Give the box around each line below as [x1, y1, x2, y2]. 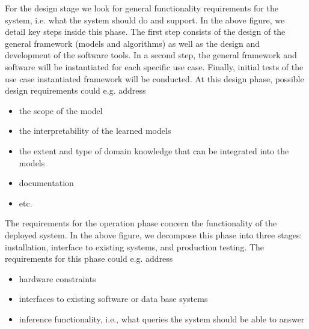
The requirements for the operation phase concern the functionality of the [5, 217, 277, 229]
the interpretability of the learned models [19, 124, 171, 137]
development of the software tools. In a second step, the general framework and [5, 49, 297, 61]
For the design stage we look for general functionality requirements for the [5, 2, 278, 14]
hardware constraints [19, 272, 96, 285]
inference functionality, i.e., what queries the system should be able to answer [19, 312, 305, 325]
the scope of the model [19, 104, 103, 116]
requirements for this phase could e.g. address [5, 252, 173, 265]
